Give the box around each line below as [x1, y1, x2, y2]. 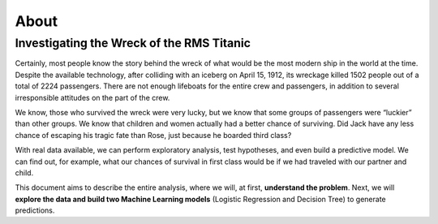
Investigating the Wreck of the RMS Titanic [15, 36, 251, 50]
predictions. [15, 205, 55, 215]
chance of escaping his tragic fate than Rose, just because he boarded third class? [15, 130, 292, 140]
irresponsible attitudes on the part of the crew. [15, 93, 170, 102]
